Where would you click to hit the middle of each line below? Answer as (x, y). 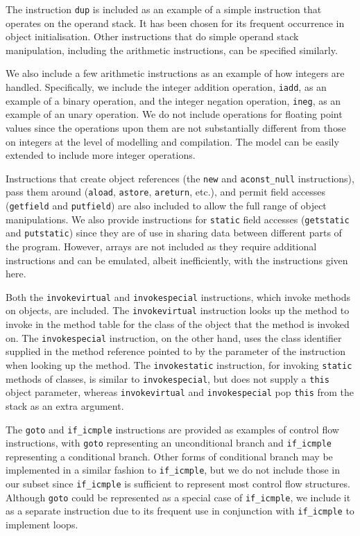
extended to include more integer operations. (101, 155)
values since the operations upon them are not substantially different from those (176, 127)
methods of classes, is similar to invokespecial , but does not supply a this (168, 378)
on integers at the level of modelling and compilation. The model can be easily (172, 141)
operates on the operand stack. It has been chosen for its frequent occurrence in (175, 23)
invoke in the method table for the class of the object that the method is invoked (178, 324)
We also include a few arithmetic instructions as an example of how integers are (175, 73)
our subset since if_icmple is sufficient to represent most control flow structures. (178, 484)
